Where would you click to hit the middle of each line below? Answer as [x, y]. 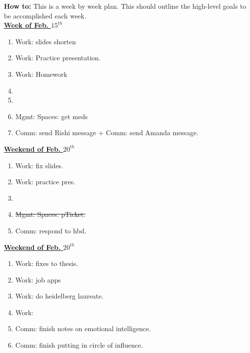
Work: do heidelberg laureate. [59, 296]
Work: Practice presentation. [58, 58]
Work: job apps [38, 279]
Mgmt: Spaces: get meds [51, 116]
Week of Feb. [26, 25]
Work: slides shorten [46, 41]
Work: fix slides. [39, 165]
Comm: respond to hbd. [51, 230]
